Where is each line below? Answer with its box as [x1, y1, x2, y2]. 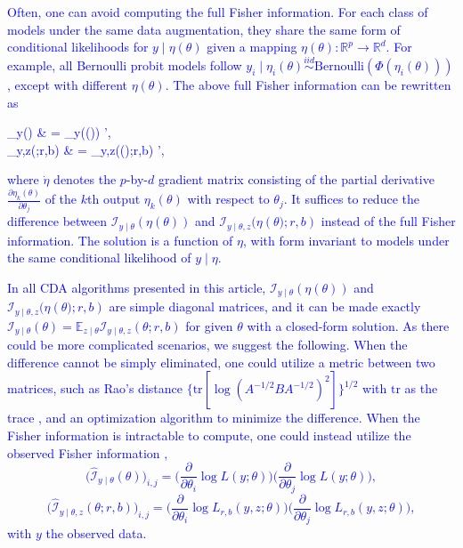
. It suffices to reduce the [283, 189, 419, 208]
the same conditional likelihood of [7, 248, 191, 267]
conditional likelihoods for [7, 37, 149, 56]
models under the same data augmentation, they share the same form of [7, 20, 401, 38]
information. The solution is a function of [7, 230, 233, 249]
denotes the [53, 170, 117, 189]
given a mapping [207, 37, 297, 56]
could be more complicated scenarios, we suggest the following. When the [7, 335, 408, 354]
